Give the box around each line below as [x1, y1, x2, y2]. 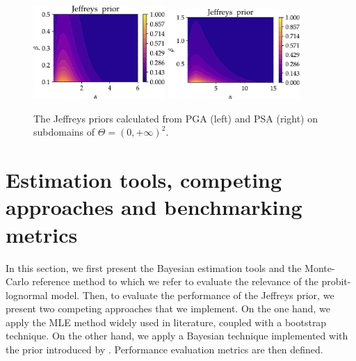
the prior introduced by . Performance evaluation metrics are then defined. [6, 342, 323, 357]
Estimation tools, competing [6, 166, 282, 194]
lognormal [6, 287, 48, 302]
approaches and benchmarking [6, 193, 302, 221]
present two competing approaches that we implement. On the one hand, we [6, 301, 330, 316]
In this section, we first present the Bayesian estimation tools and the [6, 260, 302, 275]
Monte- [305, 260, 335, 275]
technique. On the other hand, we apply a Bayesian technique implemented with [6, 328, 348, 343]
